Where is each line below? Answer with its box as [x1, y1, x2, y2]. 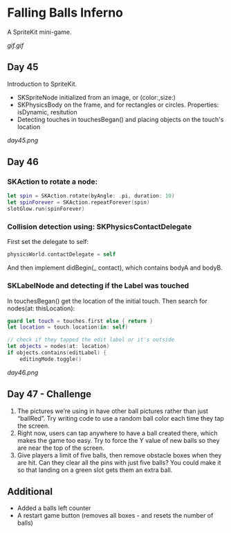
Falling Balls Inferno [7, 5, 123, 21]
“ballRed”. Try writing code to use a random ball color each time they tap [17, 414, 225, 422]
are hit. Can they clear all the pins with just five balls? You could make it [17, 458, 221, 466]
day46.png [7, 368, 39, 376]
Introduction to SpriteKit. [7, 80, 77, 88]
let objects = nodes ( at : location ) [7, 343, 110, 350]
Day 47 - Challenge [7, 388, 92, 400]
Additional [7, 485, 53, 497]
